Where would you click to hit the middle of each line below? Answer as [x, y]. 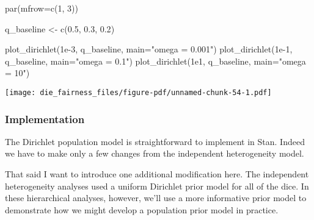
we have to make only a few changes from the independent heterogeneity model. [155, 153]
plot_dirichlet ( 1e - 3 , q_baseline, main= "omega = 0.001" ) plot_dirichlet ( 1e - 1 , [149, 49]
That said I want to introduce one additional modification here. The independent [157, 174]
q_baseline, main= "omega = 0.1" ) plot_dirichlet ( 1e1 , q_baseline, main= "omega [155, 61]
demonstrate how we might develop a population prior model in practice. [142, 209]
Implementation [45, 119]
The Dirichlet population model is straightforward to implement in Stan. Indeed [155, 141]
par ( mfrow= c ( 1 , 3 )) [42, 8]
